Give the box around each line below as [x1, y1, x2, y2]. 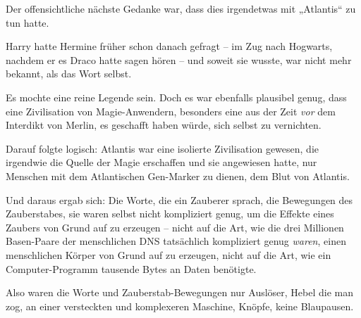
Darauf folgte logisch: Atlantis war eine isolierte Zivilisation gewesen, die [6, 141, 319, 155]
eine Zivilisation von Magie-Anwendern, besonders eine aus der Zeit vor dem [6, 103, 336, 118]
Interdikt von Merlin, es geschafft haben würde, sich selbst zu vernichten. [6, 117, 322, 132]
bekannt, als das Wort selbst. [6, 66, 132, 81]
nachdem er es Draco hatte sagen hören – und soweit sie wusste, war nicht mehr [6, 52, 352, 67]
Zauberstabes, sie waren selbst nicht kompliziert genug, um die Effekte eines [6, 206, 334, 221]
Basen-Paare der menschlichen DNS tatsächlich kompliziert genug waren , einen [6, 234, 346, 248]
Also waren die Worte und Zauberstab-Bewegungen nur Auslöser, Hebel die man [6, 285, 354, 300]
